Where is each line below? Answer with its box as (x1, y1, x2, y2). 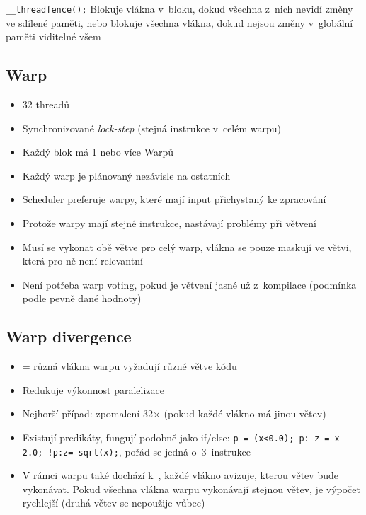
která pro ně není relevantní (22, 253, 143, 268)
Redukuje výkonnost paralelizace (22, 382, 165, 397)
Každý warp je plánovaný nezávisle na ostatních (22, 168, 231, 183)
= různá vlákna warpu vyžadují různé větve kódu (22, 359, 237, 374)
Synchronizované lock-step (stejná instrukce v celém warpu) (22, 120, 282, 135)
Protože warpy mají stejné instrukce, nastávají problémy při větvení (22, 216, 316, 231)
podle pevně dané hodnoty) (22, 291, 142, 306)
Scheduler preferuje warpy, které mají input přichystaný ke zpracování (22, 192, 326, 207)
